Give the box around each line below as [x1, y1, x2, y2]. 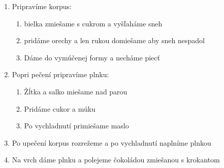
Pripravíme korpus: [12, 1, 72, 11]
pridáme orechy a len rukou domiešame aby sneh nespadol [24, 35, 205, 46]
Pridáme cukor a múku [24, 103, 95, 114]
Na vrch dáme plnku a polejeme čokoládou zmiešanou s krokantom [12, 154, 220, 165]
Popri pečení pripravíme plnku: [12, 69, 109, 80]
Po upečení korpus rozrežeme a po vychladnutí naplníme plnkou [12, 137, 211, 148]
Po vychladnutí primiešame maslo [24, 120, 129, 131]
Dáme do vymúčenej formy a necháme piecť [24, 52, 160, 62]
